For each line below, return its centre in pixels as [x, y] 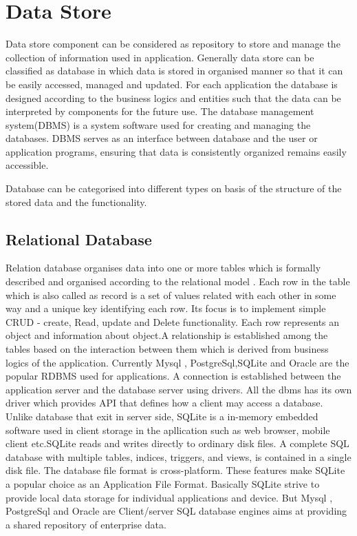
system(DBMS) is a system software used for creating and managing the [158, 124]
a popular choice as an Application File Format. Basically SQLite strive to [163, 483]
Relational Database [79, 239]
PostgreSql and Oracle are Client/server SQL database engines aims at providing [176, 511]
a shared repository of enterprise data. [86, 524]
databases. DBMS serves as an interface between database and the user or [162, 138]
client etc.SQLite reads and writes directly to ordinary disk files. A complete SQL [177, 443]
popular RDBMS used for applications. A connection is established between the [173, 376]
